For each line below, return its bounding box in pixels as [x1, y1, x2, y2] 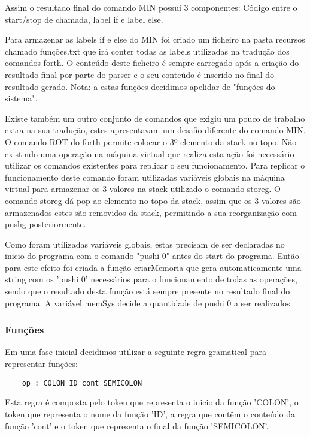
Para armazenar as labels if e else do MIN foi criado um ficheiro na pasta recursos [5, 33, 305, 46]
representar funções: [5, 357, 78, 370]
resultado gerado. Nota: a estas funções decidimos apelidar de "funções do [5, 80, 275, 92]
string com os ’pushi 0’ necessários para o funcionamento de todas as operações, [5, 273, 297, 285]
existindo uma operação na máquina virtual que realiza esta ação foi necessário [5, 147, 294, 160]
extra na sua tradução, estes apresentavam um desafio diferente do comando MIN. [5, 124, 306, 136]
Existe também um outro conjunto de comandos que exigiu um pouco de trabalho [5, 112, 305, 124]
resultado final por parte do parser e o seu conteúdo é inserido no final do [5, 68, 275, 80]
